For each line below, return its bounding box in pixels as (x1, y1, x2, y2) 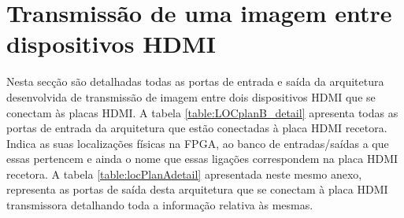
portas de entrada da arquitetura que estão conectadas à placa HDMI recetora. (6, 120, 387, 136)
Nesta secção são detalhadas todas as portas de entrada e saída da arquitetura (6, 73, 384, 90)
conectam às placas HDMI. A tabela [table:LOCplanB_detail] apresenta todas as (6, 104, 398, 120)
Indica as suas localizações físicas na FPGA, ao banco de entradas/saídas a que (6, 135, 389, 151)
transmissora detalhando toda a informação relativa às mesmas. (6, 197, 313, 213)
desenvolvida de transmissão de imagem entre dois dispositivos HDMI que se (6, 88, 376, 105)
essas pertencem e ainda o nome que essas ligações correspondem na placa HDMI (6, 150, 398, 167)
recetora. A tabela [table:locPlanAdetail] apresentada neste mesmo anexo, (6, 165, 362, 182)
